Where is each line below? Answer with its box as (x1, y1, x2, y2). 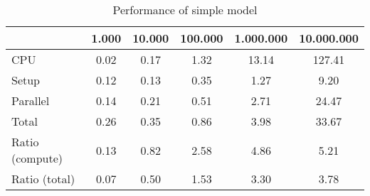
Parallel (11, 92, 50, 109)
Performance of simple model (112, 1, 258, 18)
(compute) (11, 150, 63, 166)
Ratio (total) (11, 170, 75, 187)
